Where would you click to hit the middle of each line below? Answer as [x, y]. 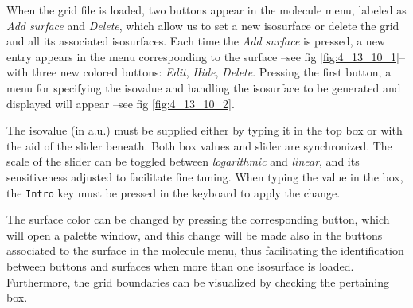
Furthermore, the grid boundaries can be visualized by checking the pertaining [198, 281]
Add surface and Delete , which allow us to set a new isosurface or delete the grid [203, 25]
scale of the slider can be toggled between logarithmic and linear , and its [183, 161]
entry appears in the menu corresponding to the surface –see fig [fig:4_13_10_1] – [206, 56]
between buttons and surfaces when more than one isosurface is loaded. [180, 265]
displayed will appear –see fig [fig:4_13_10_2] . [121, 103]
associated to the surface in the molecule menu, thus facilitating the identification [205, 250]
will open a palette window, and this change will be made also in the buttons [195, 234]
